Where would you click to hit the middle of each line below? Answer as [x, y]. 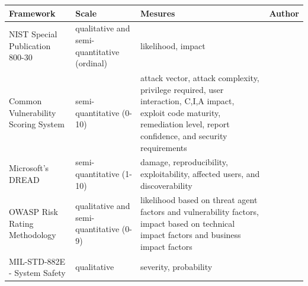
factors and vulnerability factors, [200, 211]
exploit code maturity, [181, 112]
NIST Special [33, 34]
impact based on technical [188, 223]
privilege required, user [182, 89]
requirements [164, 147]
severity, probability [177, 267]
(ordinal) [91, 63]
